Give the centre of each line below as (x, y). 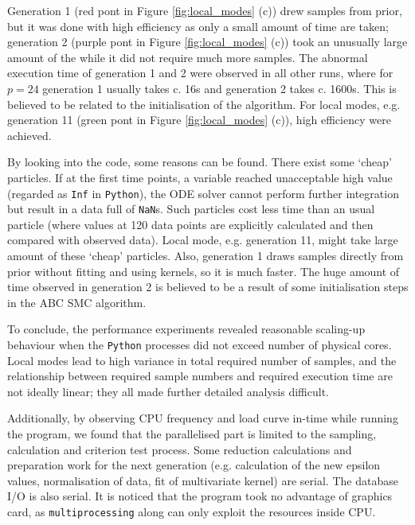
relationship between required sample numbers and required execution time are (200, 376)
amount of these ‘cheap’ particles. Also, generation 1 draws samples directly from (206, 256)
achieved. (29, 135)
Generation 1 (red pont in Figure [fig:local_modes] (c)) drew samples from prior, (205, 10)
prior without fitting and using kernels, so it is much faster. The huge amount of (204, 271)
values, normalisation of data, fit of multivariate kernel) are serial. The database (203, 480)
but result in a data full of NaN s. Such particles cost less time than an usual (191, 209)
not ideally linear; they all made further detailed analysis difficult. (168, 391)
